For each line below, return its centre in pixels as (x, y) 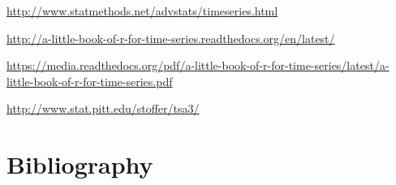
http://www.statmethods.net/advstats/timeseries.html (142, 11)
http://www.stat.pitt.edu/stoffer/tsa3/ (103, 108)
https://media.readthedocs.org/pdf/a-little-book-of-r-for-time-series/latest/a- (198, 65)
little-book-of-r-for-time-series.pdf (90, 81)
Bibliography (80, 164)
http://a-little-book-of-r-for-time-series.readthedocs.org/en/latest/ (171, 38)
